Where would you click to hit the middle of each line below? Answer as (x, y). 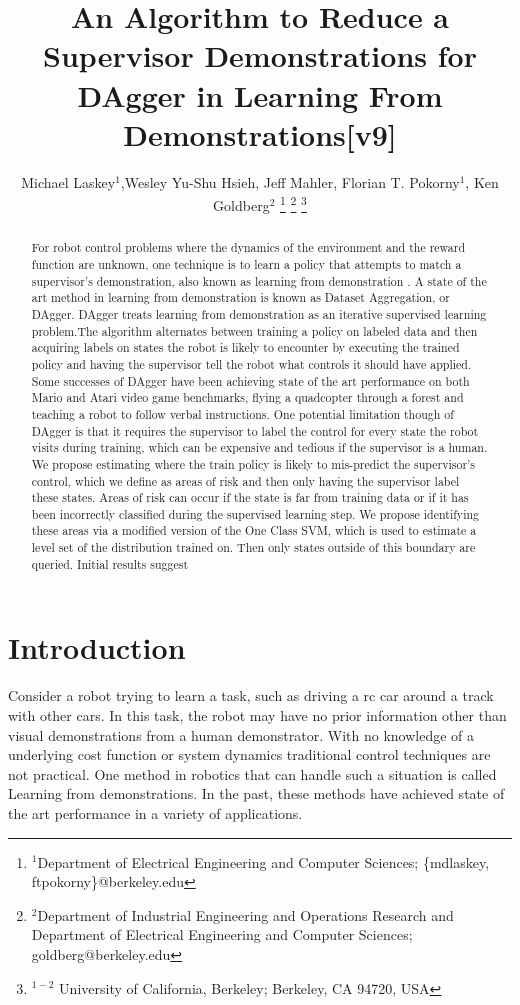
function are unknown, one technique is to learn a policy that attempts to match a (246, 263)
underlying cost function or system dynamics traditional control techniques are (249, 754)
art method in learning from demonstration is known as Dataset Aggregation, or (240, 297)
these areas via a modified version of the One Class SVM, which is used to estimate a (254, 530)
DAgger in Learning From (260, 94)
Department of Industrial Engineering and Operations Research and (245, 914)
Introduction (97, 647)
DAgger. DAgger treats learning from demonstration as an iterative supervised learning (259, 313)
